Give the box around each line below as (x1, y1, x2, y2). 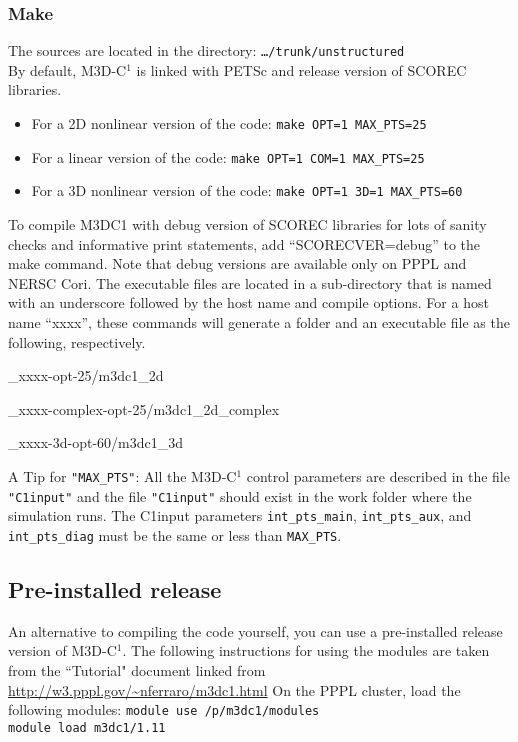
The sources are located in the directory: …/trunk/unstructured (8, 40, 405, 61)
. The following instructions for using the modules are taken (122, 640, 490, 661)
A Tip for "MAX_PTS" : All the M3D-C (8, 465, 237, 486)
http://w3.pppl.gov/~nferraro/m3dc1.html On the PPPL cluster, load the (8, 679, 461, 700)
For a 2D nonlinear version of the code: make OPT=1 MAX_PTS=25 (31, 113, 427, 134)
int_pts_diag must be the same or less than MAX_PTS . (8, 524, 342, 545)
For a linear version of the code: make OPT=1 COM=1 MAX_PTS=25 (31, 146, 425, 167)
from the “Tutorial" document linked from (8, 659, 266, 680)
